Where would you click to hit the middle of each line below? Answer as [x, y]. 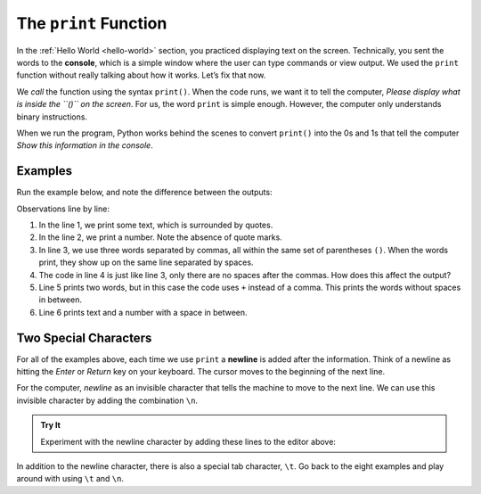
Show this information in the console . [85, 145]
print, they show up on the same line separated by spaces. [146, 262]
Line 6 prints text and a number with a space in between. [143, 312]
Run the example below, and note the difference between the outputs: [144, 193]
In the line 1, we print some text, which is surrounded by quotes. [156, 225]
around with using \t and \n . [70, 479]
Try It [51, 425]
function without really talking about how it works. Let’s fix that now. [141, 75]
